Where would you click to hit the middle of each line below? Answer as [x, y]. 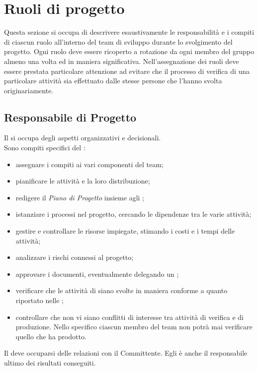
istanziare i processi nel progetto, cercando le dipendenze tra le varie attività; [133, 214]
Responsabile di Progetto [70, 117]
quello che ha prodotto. [51, 336]
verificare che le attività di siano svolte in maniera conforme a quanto [122, 290]
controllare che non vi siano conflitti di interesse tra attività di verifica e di [129, 317]
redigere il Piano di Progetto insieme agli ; [80, 197]
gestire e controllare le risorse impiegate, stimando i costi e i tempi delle [125, 231]
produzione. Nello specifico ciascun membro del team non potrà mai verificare [134, 327]
